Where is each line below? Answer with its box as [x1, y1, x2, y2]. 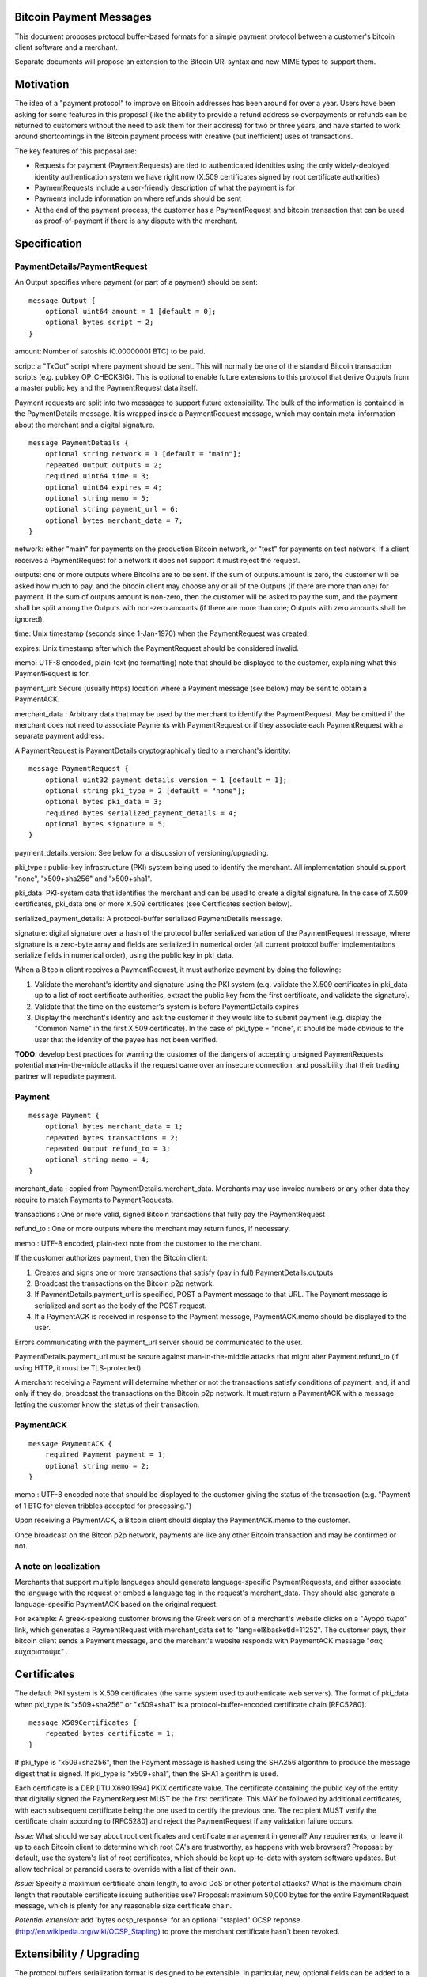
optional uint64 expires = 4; [44, 482, 162, 492]
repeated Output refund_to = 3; [44, 1144, 171, 1153]
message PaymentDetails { [28, 438, 130, 447]
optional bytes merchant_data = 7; [44, 516, 183, 525]
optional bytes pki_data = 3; [44, 797, 162, 807]
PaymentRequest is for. [14, 669, 90, 679]
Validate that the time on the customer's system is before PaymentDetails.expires [34, 1001, 300, 1011]
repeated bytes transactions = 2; [44, 1133, 179, 1142]
